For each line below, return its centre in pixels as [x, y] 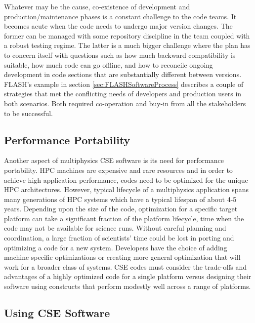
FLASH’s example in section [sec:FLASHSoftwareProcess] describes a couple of [124, 84]
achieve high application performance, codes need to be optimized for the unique [126, 180]
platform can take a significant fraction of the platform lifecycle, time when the [124, 218]
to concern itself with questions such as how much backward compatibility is [120, 55]
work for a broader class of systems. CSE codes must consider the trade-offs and [126, 266]
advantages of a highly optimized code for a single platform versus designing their [128, 276]
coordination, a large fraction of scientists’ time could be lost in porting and [119, 238]
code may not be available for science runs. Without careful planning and [115, 228]
